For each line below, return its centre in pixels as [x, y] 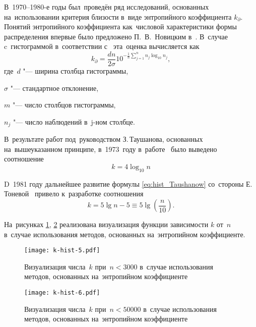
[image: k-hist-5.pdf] [62, 251]
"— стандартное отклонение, [54, 88]
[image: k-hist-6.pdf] [62, 293]
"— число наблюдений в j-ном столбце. [74, 121]
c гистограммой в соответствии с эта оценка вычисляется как [102, 46]
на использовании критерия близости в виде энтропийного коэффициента [118, 16]
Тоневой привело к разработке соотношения [74, 194]
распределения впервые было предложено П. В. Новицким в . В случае [116, 36]
